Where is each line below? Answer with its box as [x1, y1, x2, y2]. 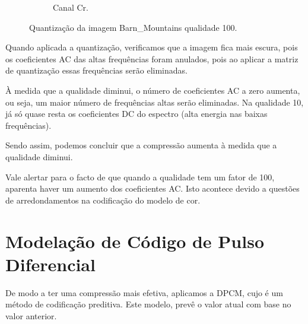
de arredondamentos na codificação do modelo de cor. [5, 193, 201, 206]
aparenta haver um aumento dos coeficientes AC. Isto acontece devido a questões [5, 182, 300, 195]
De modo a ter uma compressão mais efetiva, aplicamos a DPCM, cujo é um [5, 286, 283, 298]
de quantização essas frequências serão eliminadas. [5, 64, 188, 77]
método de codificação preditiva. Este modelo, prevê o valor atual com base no [5, 298, 291, 310]
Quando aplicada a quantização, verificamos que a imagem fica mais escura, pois [5, 41, 298, 53]
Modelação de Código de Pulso [5, 228, 264, 253]
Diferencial [5, 252, 96, 276]
